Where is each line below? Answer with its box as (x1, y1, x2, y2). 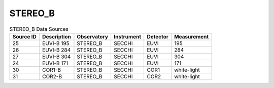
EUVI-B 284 (42, 46, 71, 53)
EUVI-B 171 (42, 60, 68, 67)
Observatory (77, 33, 109, 40)
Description (42, 33, 71, 40)
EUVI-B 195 (42, 39, 70, 47)
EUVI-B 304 (42, 53, 71, 60)
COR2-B (42, 73, 62, 80)
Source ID (12, 33, 37, 40)
